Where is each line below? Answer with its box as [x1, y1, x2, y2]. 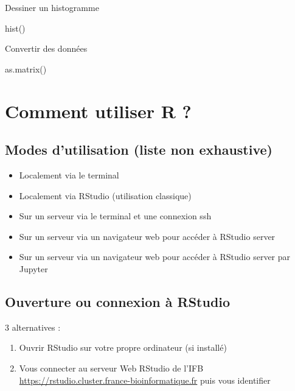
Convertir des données [5, 42, 88, 55]
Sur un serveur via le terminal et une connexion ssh [19, 210, 212, 222]
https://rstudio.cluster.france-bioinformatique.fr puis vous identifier [19, 373, 271, 386]
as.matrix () [5, 62, 47, 75]
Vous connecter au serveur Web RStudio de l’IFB [19, 361, 204, 374]
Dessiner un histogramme [5, 1, 99, 13]
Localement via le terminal [19, 168, 119, 181]
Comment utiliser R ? [5, 98, 192, 123]
